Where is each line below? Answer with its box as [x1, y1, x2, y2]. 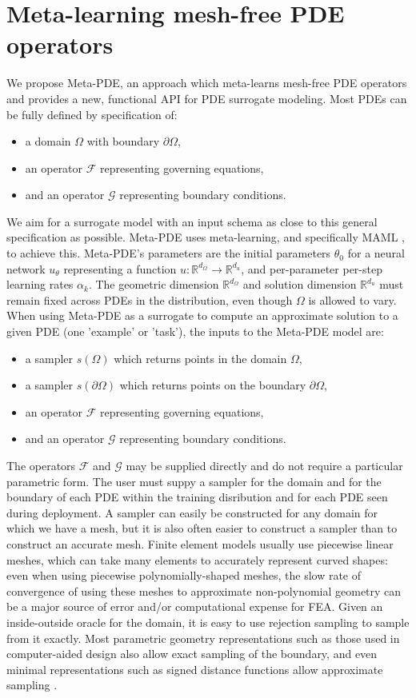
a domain [25, 133, 71, 150]
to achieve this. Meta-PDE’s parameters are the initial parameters [6, 245, 331, 261]
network [6, 260, 46, 277]
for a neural [347, 245, 405, 261]
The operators [6, 457, 76, 473]
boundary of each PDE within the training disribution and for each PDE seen [6, 489, 388, 505]
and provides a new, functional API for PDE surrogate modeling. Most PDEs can [6, 90, 407, 106]
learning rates [6, 276, 74, 293]
